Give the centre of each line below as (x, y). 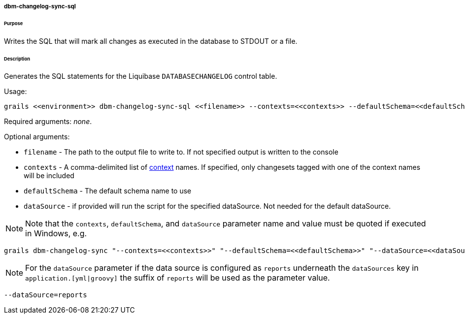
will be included (49, 176)
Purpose (14, 23)
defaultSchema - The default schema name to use (108, 191)
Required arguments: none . (48, 122)
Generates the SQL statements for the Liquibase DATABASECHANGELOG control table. (141, 76)
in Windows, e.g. (56, 234)
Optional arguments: (37, 137)
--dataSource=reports (46, 295)
